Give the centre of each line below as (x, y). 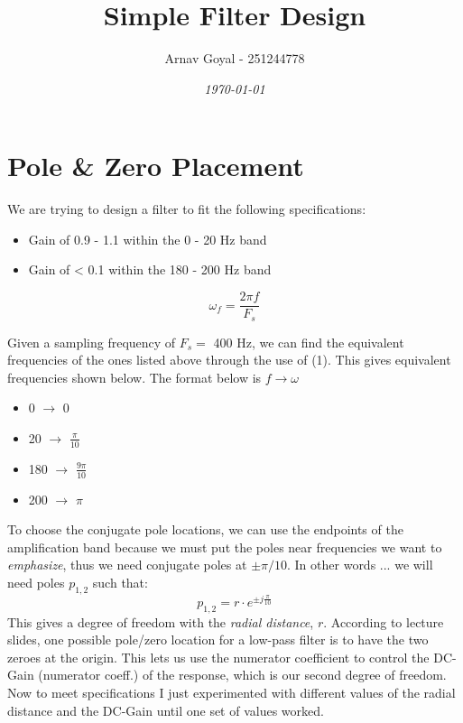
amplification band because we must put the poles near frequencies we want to (225, 547)
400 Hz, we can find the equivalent (309, 342)
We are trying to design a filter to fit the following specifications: (187, 209)
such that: (120, 582)
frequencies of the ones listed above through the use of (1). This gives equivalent (229, 360)
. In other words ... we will (360, 565)
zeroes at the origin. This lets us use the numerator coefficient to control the (218, 657)
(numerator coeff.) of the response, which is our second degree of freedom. (242, 675)
